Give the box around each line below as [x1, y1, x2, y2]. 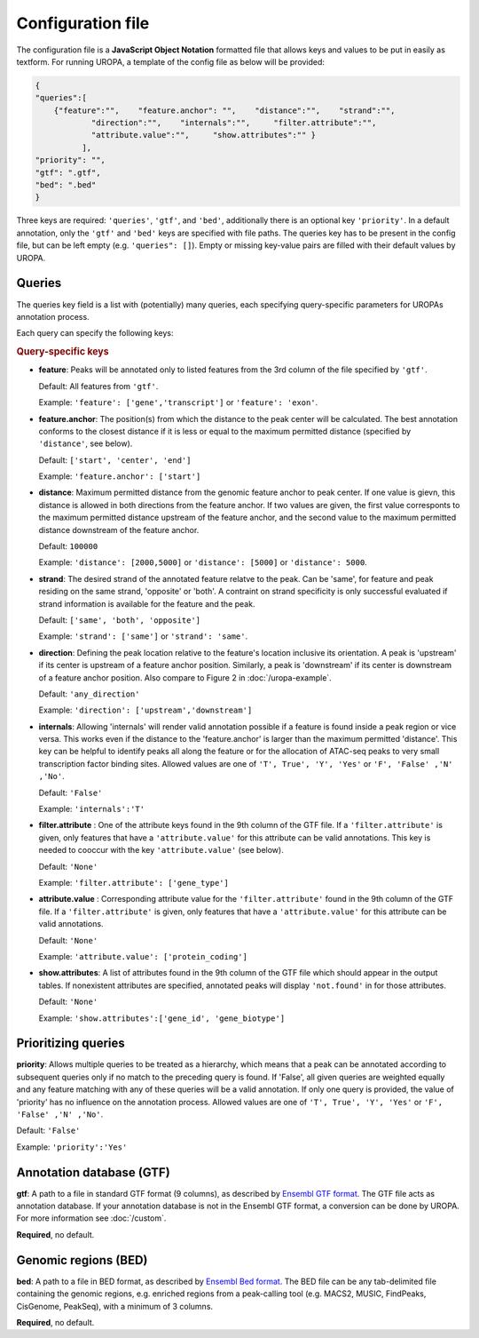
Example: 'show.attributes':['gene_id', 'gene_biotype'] [38, 1013, 286, 1023]
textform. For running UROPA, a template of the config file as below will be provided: [16, 56, 326, 67]
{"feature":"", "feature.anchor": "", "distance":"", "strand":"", [53, 105, 396, 115]
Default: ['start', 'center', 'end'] [38, 454, 192, 466]
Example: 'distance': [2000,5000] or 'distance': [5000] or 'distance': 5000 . [38, 557, 367, 568]
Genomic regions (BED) [16, 1253, 148, 1268]
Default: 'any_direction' [38, 689, 140, 699]
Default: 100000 [38, 541, 98, 552]
